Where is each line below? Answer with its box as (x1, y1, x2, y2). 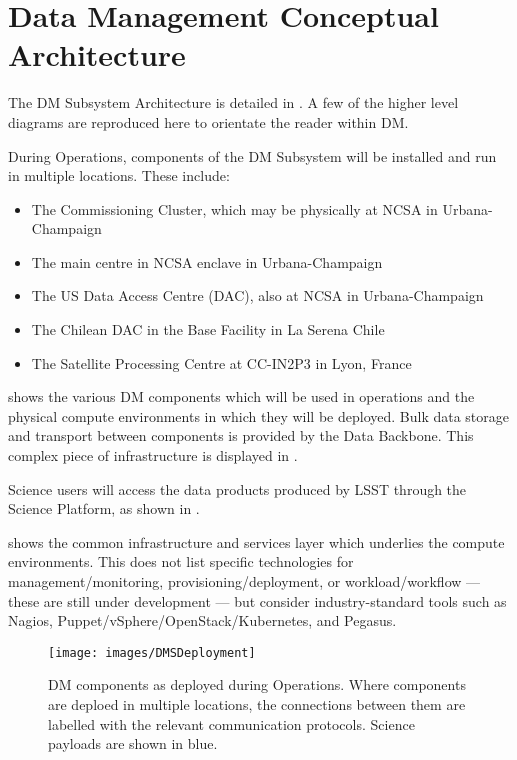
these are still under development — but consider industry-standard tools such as (8, 590, 507, 611)
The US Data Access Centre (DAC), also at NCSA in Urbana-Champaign (31, 285, 484, 306)
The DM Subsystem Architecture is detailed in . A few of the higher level (8, 92, 459, 113)
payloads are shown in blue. (48, 733, 218, 754)
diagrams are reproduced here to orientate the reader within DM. (8, 111, 409, 132)
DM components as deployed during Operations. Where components (48, 674, 466, 695)
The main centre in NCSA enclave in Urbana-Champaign (31, 251, 383, 272)
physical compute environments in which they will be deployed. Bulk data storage (8, 405, 510, 426)
